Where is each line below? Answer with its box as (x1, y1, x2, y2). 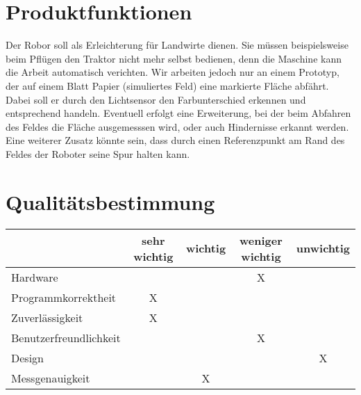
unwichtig (296, 240, 350, 257)
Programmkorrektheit (11, 289, 117, 305)
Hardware (11, 268, 58, 285)
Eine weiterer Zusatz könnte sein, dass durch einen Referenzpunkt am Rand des (6, 133, 345, 147)
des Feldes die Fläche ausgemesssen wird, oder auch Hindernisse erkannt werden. (6, 119, 349, 134)
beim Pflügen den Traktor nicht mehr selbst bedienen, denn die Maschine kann (6, 51, 342, 65)
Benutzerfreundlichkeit (11, 329, 121, 346)
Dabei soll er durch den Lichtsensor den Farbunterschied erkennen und (6, 92, 306, 106)
